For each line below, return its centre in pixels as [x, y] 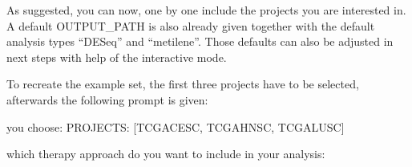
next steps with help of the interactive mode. [117, 57]
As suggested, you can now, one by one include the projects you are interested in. [206, 10]
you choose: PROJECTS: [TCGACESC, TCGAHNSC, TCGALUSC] [176, 126]
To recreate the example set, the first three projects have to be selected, [183, 84]
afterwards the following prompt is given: [107, 99]
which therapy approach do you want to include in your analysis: [166, 154]
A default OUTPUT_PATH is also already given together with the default [191, 25]
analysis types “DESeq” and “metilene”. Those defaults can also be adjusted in [200, 41]
